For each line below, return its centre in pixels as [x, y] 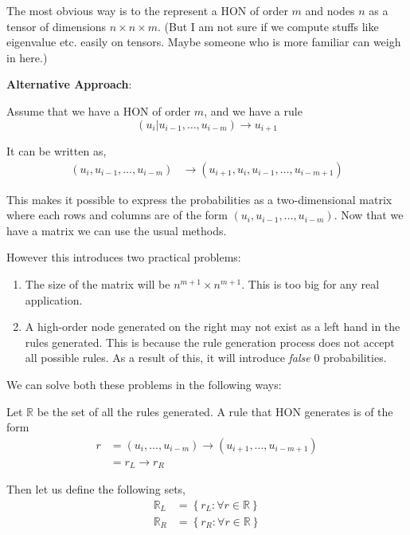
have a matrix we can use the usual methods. [117, 230]
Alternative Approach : [69, 84]
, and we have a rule [253, 110]
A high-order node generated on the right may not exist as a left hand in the [213, 327]
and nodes [330, 10]
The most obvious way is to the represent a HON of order [147, 10]
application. [54, 299]
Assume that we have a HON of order [99, 110]
